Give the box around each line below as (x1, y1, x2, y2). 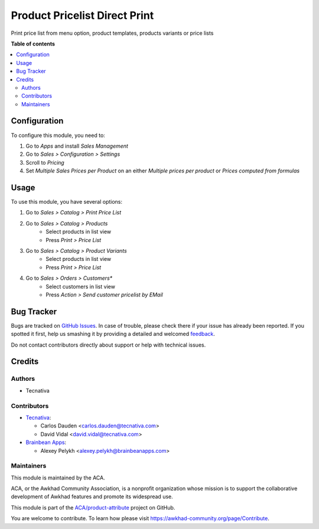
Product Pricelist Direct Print (11, 9, 154, 22)
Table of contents (11, 40, 56, 47)
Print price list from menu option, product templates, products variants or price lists (11, 30, 214, 37)
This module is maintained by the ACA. (11, 474, 106, 481)
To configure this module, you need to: (11, 132, 106, 139)
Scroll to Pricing (25, 159, 64, 166)
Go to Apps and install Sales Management (25, 142, 128, 149)
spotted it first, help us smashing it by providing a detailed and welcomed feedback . (11, 331, 216, 338)
